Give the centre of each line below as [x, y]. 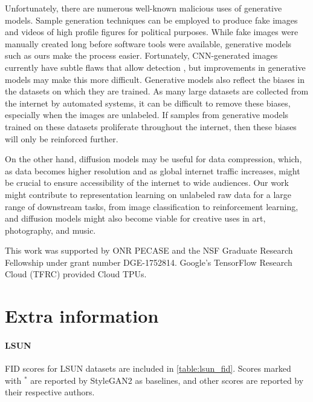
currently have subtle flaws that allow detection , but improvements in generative [155, 67]
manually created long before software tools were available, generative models [148, 43]
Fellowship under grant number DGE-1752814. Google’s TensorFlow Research [149, 262]
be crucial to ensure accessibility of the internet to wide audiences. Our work [147, 183]
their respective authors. [50, 392]
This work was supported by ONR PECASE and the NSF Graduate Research [149, 250]
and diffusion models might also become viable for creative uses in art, [135, 218]
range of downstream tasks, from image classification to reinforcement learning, [152, 206]
